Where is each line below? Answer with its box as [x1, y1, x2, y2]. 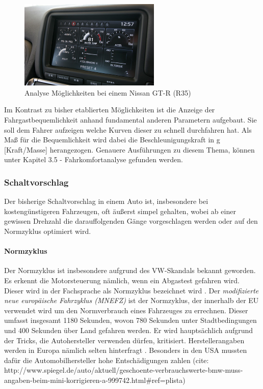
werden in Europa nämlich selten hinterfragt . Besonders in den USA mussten [4, 345, 247, 355]
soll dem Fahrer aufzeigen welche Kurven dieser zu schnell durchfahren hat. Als [4, 124, 252, 135]
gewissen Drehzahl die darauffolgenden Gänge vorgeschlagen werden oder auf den [4, 216, 258, 226]
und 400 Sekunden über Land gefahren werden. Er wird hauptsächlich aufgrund [4, 324, 253, 335]
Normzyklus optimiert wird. [4, 226, 91, 236]
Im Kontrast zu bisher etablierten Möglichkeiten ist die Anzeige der [4, 104, 215, 115]
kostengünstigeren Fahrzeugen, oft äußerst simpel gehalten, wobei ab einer [4, 205, 236, 216]
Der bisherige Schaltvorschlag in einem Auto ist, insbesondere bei [4, 196, 208, 206]
